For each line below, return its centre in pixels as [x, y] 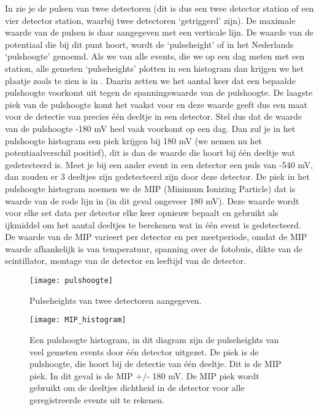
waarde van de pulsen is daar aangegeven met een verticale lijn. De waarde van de [159, 32]
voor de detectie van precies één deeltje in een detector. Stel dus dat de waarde [154, 116]
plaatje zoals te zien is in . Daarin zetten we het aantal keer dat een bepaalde [150, 80]
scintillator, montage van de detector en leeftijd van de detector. [125, 261]
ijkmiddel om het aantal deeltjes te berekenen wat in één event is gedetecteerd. [153, 224]
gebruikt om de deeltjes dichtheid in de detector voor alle [137, 388]
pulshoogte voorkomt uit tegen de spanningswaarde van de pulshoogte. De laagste [159, 92]
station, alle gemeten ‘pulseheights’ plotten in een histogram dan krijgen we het [155, 68]
